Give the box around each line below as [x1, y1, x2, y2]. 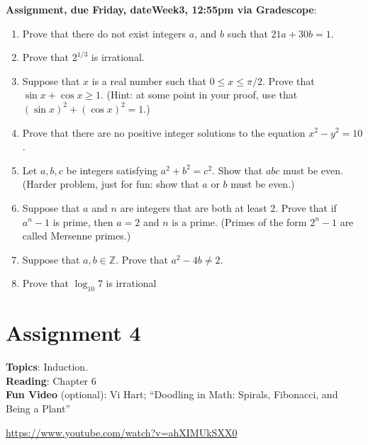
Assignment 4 [6, 318, 141, 347]
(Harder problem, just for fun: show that [22, 176, 199, 191]
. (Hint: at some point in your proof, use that [101, 87, 298, 102]
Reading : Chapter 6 [6, 373, 96, 388]
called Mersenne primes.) [22, 228, 131, 243]
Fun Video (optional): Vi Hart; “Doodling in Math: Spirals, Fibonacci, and [6, 387, 338, 402]
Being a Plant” [6, 401, 70, 416]
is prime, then [52, 214, 113, 229]
